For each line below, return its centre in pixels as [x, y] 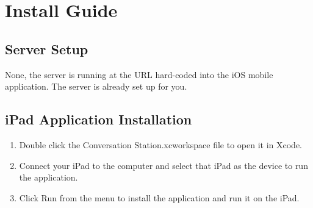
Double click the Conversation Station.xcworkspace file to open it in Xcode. [160, 144]
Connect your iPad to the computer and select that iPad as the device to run [164, 165]
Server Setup [47, 48]
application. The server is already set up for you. [96, 86]
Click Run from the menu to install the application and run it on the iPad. [159, 197]
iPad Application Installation [99, 119]
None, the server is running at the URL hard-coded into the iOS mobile [139, 74]
